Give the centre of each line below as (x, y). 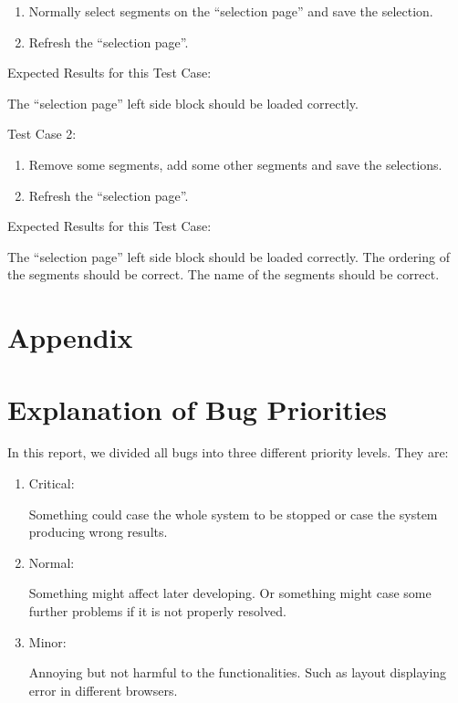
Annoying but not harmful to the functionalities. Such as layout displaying (238, 672)
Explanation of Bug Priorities (198, 409)
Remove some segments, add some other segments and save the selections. (235, 164)
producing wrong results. (98, 532)
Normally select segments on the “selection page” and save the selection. (231, 11)
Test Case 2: (42, 134)
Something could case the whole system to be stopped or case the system (233, 514)
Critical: (52, 483)
